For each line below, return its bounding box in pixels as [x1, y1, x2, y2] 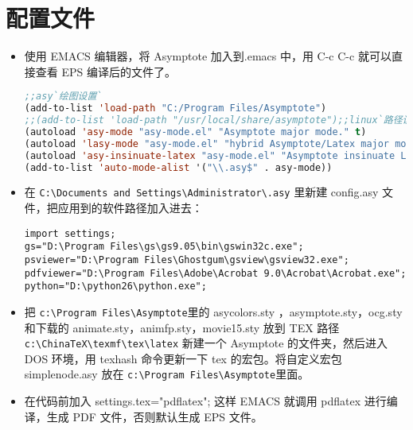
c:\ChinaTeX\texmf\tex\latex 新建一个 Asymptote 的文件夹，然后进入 [24, 335, 388, 351]
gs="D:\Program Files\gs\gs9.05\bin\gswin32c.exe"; [24, 241, 304, 253]
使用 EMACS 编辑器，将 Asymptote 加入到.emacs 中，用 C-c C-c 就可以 [24, 48, 392, 64]
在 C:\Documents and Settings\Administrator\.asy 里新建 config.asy [24, 184, 379, 200]
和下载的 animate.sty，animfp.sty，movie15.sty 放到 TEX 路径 [24, 319, 340, 335]
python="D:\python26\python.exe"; [24, 281, 207, 292]
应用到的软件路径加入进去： [57, 200, 203, 216]
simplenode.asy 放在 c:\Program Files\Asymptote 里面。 [24, 366, 310, 382]
